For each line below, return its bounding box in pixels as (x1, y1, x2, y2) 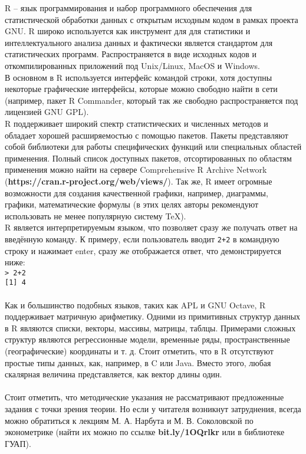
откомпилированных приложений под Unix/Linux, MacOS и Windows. (5, 59, 260, 71)
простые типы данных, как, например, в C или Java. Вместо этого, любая (5, 356, 271, 369)
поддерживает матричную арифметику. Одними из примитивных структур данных (5, 310, 301, 323)
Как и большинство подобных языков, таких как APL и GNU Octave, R (5, 298, 266, 311)
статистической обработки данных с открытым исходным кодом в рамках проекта (5, 13, 298, 25)
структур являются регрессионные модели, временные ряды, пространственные (5, 333, 290, 346)
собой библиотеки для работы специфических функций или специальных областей (5, 140, 302, 153)
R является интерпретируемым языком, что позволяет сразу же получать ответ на (5, 221, 298, 233)
